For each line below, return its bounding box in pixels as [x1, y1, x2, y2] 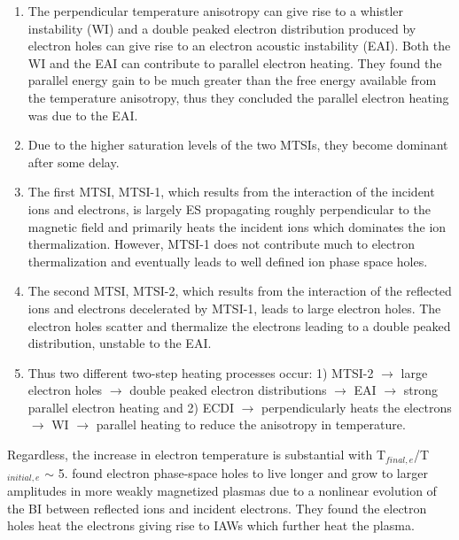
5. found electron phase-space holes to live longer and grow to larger [58, 463, 428, 482]
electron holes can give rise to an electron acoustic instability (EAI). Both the [27, 36, 451, 55]
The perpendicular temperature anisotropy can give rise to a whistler [27, 2, 404, 19]
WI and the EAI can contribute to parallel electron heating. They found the [27, 53, 442, 72]
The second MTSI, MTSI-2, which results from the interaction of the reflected [27, 282, 452, 300]
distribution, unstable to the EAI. [27, 334, 212, 352]
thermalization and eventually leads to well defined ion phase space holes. [27, 251, 428, 270]
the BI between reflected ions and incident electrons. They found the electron [7, 498, 427, 517]
